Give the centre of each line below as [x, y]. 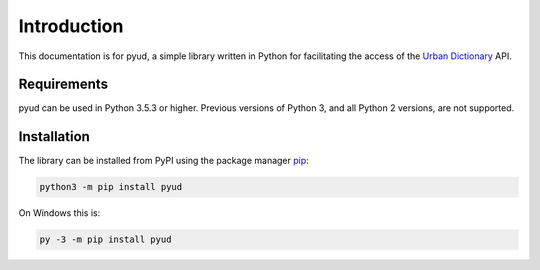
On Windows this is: [59, 213]
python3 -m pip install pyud [111, 187]
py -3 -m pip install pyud [105, 239]
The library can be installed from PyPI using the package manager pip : [163, 161]
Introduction [71, 26]
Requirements [63, 84]
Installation [54, 136]
